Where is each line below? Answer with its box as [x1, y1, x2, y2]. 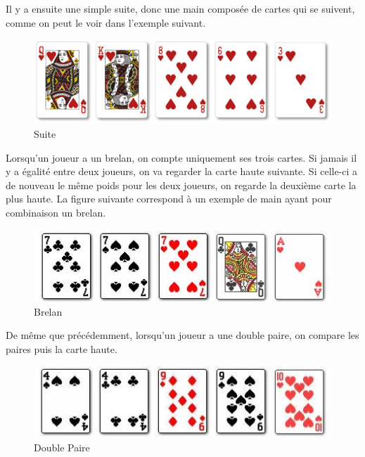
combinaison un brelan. [6, 205, 106, 219]
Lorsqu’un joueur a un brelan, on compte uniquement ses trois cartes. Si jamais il [6, 150, 357, 165]
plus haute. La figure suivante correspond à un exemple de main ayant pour [6, 191, 332, 206]
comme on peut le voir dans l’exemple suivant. [6, 15, 206, 30]
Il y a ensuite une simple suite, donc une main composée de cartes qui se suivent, [6, 1, 355, 15]
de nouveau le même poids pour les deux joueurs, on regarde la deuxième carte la [6, 177, 357, 192]
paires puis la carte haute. [6, 341, 117, 356]
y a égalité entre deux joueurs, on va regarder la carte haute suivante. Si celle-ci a [6, 164, 358, 179]
